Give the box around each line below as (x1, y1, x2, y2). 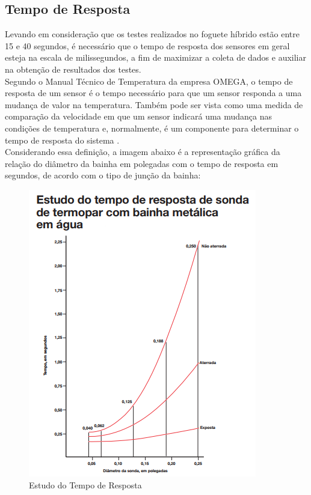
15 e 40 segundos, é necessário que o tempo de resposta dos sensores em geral (5, 39, 290, 52)
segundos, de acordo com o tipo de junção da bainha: (5, 169, 201, 181)
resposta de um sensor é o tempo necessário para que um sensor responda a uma (5, 87, 302, 99)
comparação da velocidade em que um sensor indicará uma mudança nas (5, 110, 273, 123)
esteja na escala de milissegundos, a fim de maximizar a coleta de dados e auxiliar (5, 51, 306, 64)
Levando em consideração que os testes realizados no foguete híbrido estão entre (5, 28, 300, 40)
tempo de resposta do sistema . (5, 133, 120, 146)
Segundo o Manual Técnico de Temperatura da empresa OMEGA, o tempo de (5, 74, 293, 87)
